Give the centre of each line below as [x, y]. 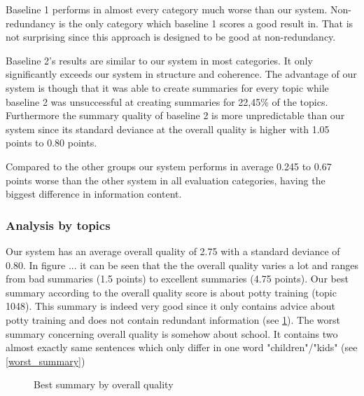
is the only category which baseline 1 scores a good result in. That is [206, 23]
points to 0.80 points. [51, 143]
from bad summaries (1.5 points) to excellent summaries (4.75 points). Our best [177, 279]
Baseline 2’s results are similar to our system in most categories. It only [159, 60]
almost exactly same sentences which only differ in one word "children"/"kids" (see [182, 347]
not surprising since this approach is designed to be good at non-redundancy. [171, 37]
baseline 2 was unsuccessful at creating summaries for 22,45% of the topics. [167, 101]
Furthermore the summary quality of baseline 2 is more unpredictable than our [175, 115]
